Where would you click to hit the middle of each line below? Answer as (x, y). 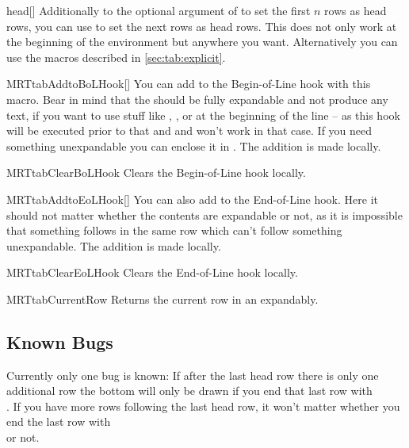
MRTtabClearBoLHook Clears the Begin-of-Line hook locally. (156, 172)
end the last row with (59, 421)
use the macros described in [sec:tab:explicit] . (116, 57)
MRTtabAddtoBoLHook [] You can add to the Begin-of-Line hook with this (189, 84)
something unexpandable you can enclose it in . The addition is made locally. (194, 146)
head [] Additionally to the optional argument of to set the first (159, 10)
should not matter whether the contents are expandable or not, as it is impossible (204, 214)
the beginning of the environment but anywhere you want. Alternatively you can (202, 42)
